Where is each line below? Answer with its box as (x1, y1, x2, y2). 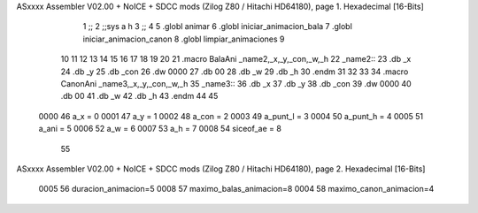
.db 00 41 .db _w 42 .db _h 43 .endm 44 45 (60, 91, 219, 102)
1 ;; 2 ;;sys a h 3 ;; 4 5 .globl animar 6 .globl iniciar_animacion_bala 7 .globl (82, 21, 353, 32)
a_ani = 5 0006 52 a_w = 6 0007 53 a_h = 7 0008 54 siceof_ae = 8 (38, 124, 282, 134)
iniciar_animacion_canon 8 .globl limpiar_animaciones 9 (82, 34, 285, 44)
